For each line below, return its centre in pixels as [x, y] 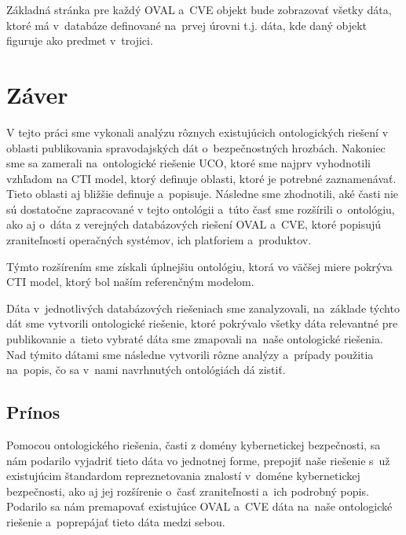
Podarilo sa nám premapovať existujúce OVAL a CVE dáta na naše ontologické [199, 506]
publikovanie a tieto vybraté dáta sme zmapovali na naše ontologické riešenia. [195, 339]
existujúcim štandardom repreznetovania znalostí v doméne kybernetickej [183, 476]
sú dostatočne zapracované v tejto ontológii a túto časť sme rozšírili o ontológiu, [201, 209]
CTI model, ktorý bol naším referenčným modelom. [130, 282]
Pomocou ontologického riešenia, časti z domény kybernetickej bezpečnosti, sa [194, 445]
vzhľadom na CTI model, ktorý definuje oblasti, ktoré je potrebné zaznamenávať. [201, 178]
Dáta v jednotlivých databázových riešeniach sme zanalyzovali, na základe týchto [203, 308]
